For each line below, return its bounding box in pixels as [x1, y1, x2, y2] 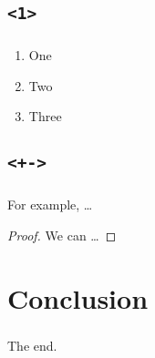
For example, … [7, 195, 93, 214]
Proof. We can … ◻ [7, 225, 117, 244]
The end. [7, 335, 57, 354]
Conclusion [7, 279, 149, 316]
